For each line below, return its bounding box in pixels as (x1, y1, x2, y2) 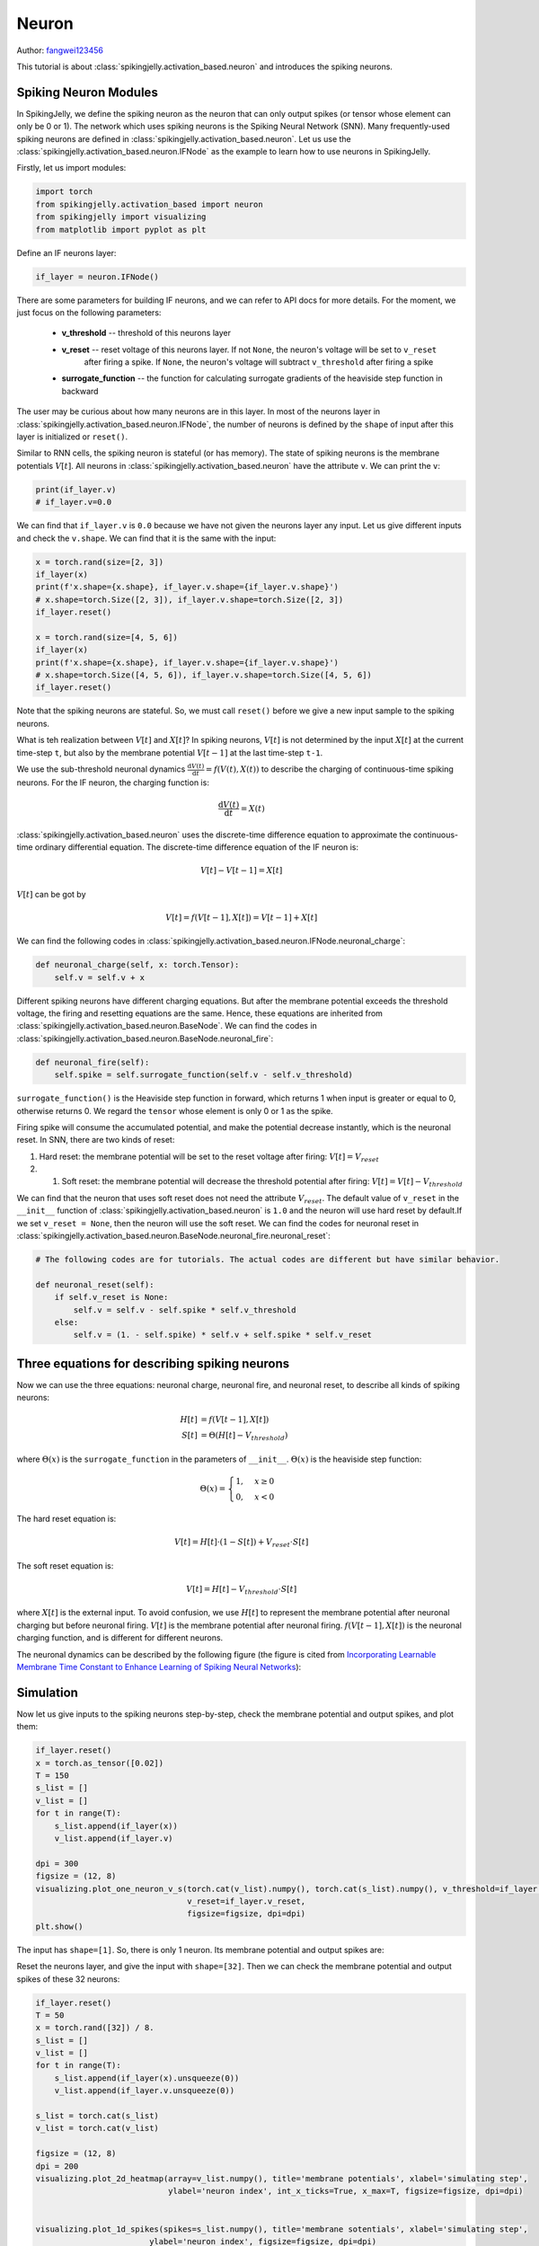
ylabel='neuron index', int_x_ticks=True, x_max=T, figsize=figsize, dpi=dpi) (167, 2186, 524, 2197)
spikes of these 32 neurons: (16, 1973, 120, 1985)
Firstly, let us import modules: (16, 163, 127, 173)
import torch (35, 187, 93, 197)
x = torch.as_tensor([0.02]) (35, 1757, 164, 1768)
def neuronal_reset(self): (35, 1279, 155, 1289)
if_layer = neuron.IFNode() (35, 271, 159, 282)
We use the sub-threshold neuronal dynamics (16, 764, 186, 774)
